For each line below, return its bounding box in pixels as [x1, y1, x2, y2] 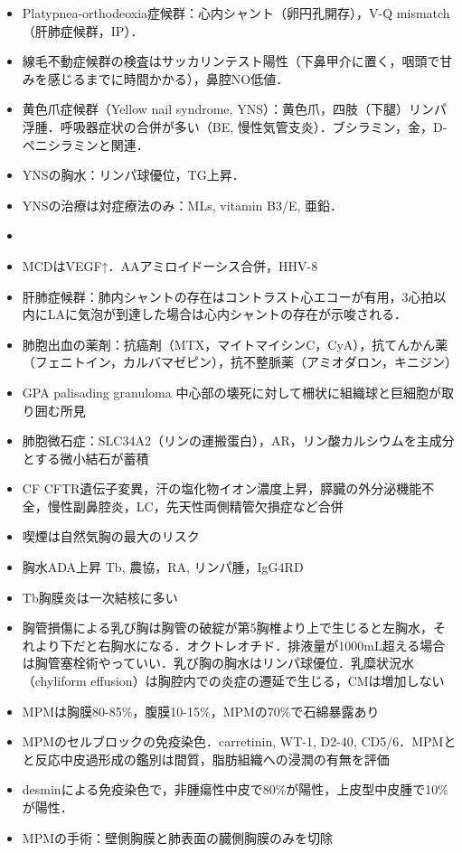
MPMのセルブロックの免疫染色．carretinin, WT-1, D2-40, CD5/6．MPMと [22, 732, 457, 751]
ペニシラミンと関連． [22, 135, 149, 154]
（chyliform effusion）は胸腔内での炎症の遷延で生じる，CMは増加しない [22, 671, 445, 690]
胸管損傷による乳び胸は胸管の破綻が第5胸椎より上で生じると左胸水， [22, 618, 434, 637]
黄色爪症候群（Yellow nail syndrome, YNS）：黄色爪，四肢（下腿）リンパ [22, 99, 447, 118]
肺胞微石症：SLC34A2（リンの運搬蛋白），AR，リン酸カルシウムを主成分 [22, 431, 455, 450]
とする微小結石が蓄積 [22, 448, 149, 467]
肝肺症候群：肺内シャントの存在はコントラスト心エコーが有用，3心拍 [22, 286, 434, 305]
